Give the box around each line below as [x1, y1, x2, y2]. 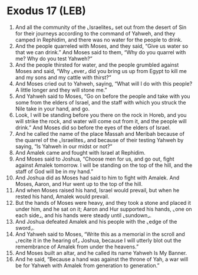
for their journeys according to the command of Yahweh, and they [15, 30, 176, 37]
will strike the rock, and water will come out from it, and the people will [15, 117, 187, 125]
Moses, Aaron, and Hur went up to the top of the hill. [15, 180, 143, 187]
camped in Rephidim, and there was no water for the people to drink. [15, 36, 183, 43]
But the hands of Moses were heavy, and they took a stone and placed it [15, 199, 191, 206]
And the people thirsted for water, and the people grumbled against [15, 61, 179, 68]
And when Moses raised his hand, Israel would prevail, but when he [15, 186, 180, 194]
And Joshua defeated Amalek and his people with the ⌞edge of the [15, 218, 177, 225]
